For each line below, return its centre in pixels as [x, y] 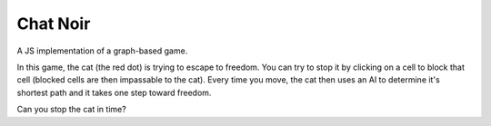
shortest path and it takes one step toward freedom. [114, 92]
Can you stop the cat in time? [71, 110]
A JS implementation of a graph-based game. [102, 51]
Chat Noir [54, 24]
